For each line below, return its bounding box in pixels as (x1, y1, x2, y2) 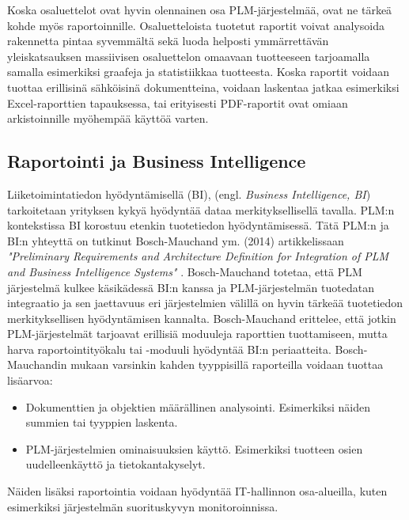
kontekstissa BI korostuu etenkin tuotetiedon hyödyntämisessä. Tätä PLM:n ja (7, 217, 389, 233)
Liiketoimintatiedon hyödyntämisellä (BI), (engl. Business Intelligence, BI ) (7, 185, 371, 202)
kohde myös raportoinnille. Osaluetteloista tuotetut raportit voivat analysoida (7, 17, 384, 33)
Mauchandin (7, 356, 67, 373)
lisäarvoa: (7, 372, 53, 389)
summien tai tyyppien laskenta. (25, 414, 178, 431)
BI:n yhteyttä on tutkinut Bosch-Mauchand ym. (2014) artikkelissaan (7, 232, 344, 249)
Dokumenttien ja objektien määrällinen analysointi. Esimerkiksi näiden (25, 398, 370, 415)
